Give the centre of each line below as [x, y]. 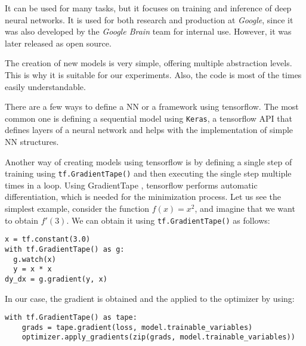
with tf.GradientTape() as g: [65, 249]
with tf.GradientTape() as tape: [71, 318]
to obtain [22, 220]
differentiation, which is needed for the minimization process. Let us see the [143, 197]
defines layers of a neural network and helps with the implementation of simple [149, 130]
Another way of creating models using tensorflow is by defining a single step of [149, 161]
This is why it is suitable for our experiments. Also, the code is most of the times [153, 74]
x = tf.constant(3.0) [48, 240]
